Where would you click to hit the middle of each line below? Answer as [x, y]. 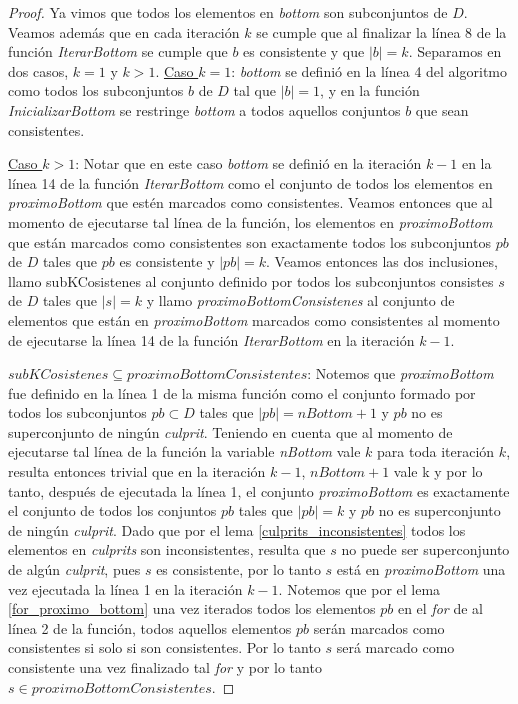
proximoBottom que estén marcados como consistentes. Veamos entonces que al [250, 202]
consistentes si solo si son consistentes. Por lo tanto [164, 647]
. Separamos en [455, 51]
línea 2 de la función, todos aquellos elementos [150, 627]
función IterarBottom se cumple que [118, 51]
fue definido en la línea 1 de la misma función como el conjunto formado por [242, 392]
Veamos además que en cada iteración [124, 31]
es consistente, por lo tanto [238, 569]
